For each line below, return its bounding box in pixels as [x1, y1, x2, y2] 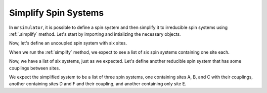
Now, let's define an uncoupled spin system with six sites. [9, 40, 127, 46]
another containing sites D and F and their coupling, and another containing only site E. [9, 81, 186, 87]
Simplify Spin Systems [9, 7, 104, 18]
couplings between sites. [9, 65, 60, 71]
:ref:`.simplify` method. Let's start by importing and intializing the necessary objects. [9, 31, 181, 37]
